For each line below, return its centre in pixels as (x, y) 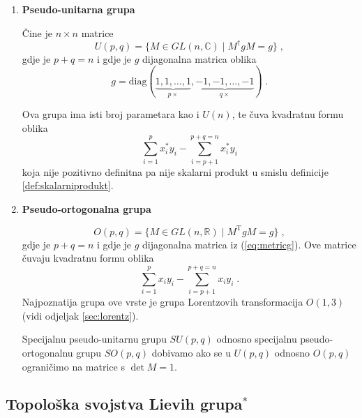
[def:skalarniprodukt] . (68, 185)
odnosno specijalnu (257, 339)
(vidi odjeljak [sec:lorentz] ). (80, 315)
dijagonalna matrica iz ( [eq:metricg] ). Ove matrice (249, 244)
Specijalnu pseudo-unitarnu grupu (94, 339)
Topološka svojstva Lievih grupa (124, 404)
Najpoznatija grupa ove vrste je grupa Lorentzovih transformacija (163, 302)
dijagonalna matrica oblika (199, 58)
